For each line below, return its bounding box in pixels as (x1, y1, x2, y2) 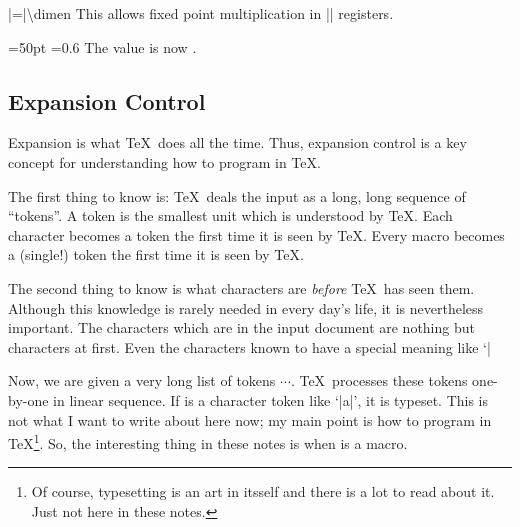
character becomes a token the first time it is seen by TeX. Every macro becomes (8, 224, 505, 245)
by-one (8, 389, 49, 410)
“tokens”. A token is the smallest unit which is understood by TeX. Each (8, 205, 453, 226)
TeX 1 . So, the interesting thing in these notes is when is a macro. (8, 430, 408, 453)
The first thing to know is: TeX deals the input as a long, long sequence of (8, 185, 466, 206)
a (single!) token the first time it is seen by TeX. (8, 244, 304, 265)
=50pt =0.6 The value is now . (8, 36, 197, 57)
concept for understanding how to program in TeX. (8, 151, 321, 172)
